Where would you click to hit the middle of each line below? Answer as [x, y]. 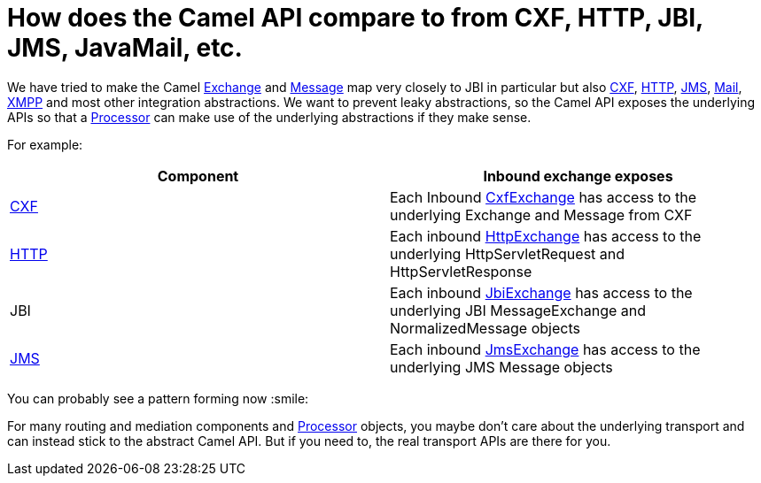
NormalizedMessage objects [485, 328]
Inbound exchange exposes [578, 176]
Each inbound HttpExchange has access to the [546, 236]
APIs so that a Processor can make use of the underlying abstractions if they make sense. [269, 117]
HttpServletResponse [461, 271]
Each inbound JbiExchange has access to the [541, 292]
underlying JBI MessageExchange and [518, 310]
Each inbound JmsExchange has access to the [545, 349]
